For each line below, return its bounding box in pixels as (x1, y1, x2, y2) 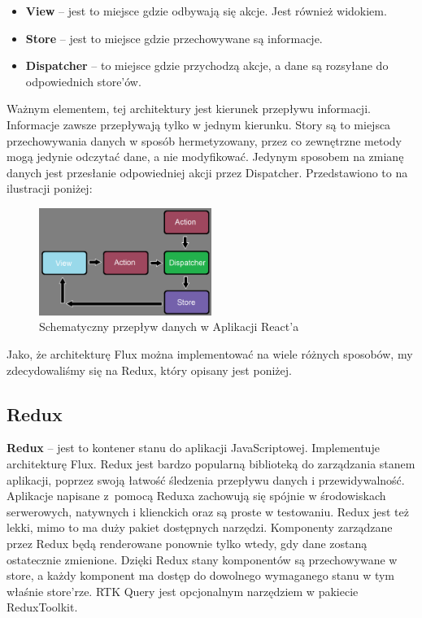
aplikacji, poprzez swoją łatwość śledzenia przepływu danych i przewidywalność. (7, 471, 405, 488)
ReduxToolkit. (7, 598, 78, 616)
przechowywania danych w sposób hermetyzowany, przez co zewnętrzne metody (7, 132, 402, 149)
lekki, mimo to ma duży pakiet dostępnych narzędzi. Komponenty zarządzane (7, 519, 393, 536)
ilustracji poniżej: (7, 180, 93, 197)
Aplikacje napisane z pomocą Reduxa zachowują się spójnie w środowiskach (7, 487, 386, 504)
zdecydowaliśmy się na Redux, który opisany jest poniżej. (7, 361, 292, 378)
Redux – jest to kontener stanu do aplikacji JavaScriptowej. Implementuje (7, 439, 380, 456)
